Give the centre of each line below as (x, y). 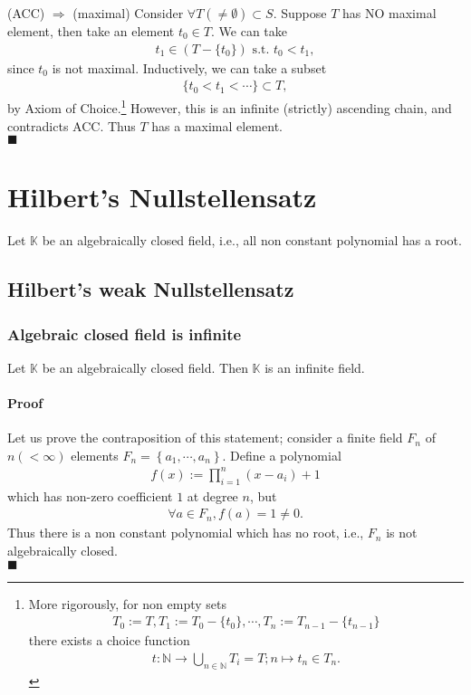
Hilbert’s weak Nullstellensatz (151, 289)
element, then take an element (91, 31)
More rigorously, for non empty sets (127, 603)
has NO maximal (389, 13)
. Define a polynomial (282, 455)
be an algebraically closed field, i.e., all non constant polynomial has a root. (252, 240)
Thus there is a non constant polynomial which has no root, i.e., (186, 533)
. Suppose (300, 13)
